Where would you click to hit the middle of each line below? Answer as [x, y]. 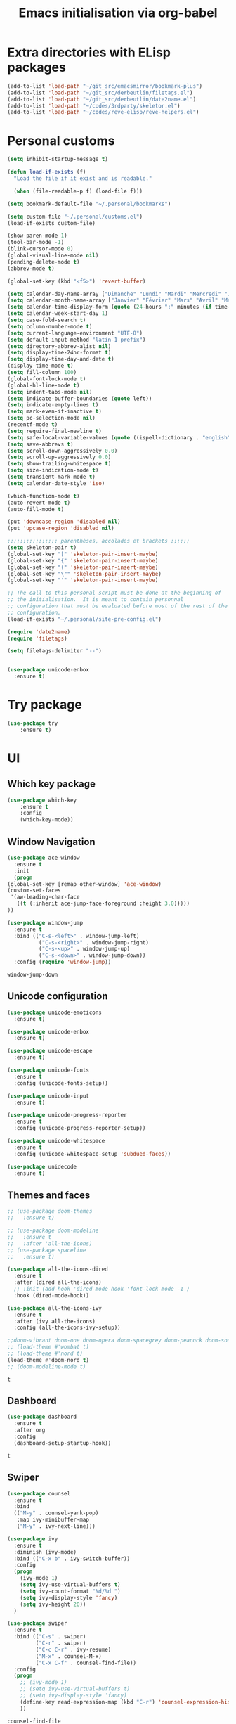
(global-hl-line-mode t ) [44, 385]
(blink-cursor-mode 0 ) [40, 249]
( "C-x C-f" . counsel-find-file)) [86, 1663]
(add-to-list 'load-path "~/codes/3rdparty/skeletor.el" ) [94, 106]
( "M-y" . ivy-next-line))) [56, 1526]
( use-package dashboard [42, 1417]
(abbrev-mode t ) [31, 269]
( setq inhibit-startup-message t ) [58, 160]
